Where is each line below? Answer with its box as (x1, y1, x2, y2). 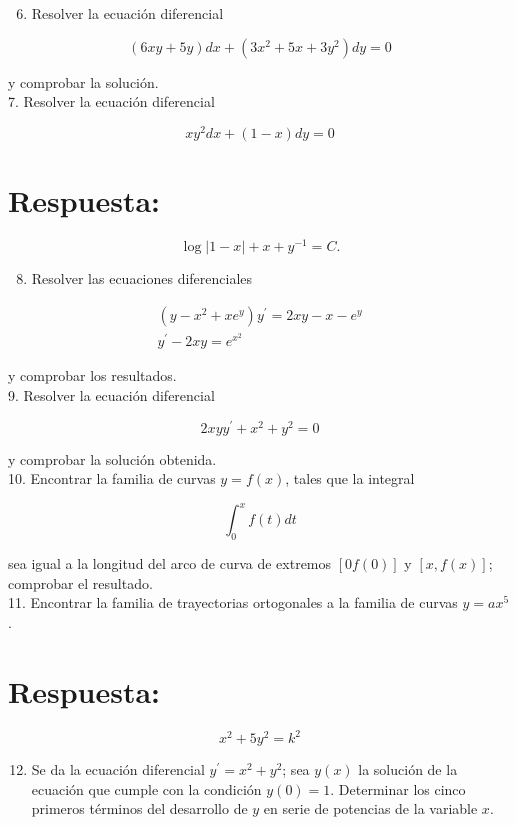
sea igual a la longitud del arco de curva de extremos (8, 553, 332, 574)
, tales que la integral (285, 468, 415, 489)
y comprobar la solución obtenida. (8, 448, 217, 469)
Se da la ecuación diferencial (31, 759, 205, 780)
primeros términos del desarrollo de (31, 798, 248, 819)
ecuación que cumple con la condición (31, 778, 262, 799)
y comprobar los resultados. (8, 365, 177, 386)
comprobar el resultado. (8, 572, 153, 593)
